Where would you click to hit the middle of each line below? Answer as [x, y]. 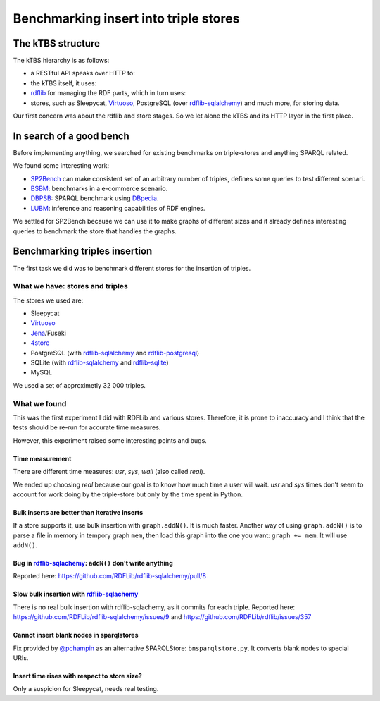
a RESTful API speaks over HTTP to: [83, 73]
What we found [40, 403]
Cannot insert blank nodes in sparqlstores [76, 635]
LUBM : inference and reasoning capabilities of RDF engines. [118, 208]
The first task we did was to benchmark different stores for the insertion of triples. [132, 268]
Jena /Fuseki [49, 333]
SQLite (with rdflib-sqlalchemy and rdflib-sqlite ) [100, 362]
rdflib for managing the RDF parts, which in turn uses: [108, 93]
